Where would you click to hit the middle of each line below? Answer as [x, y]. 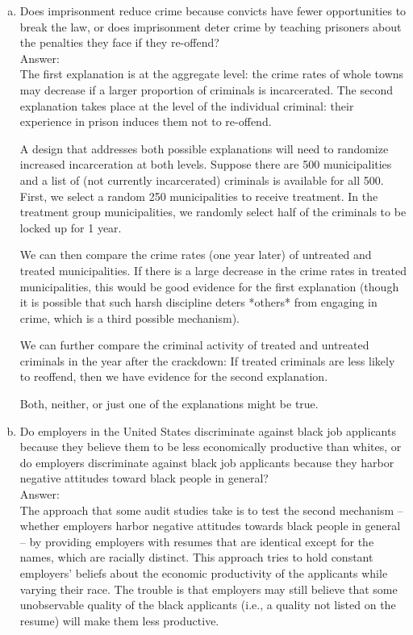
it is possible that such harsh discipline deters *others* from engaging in [198, 302]
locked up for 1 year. [71, 227]
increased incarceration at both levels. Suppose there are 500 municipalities [206, 164]
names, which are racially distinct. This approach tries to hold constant [196, 557]
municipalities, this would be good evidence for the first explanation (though [209, 286]
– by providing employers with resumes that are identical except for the [197, 541]
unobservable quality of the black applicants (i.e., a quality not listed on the [208, 605]
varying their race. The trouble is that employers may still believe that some [209, 589]
